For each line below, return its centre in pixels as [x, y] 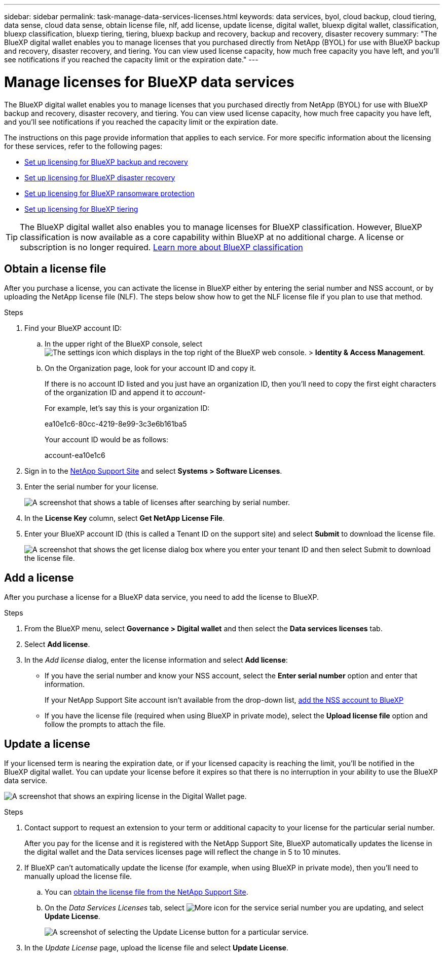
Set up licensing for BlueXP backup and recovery [106, 162]
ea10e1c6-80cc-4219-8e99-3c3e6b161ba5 [116, 424]
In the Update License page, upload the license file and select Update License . [156, 948]
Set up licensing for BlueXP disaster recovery [100, 177]
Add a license [39, 578]
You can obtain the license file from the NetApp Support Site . [146, 892]
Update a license [47, 744]
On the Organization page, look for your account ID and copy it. [151, 368]
